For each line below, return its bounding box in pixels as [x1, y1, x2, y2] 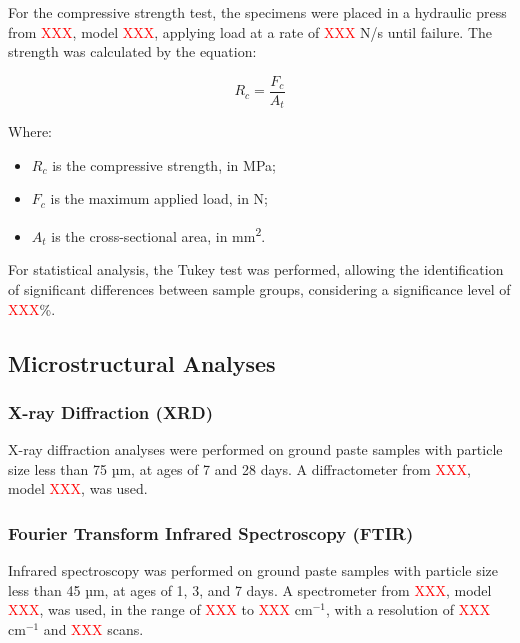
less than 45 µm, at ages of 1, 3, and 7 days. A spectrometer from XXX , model [8, 579, 492, 600]
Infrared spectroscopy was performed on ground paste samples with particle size [8, 560, 499, 581]
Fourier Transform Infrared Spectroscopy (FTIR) [8, 520, 414, 545]
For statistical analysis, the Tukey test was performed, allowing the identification [8, 259, 504, 280]
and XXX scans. [43, 618, 144, 639]
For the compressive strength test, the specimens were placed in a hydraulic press [8, 2, 507, 22]
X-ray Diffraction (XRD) [8, 399, 213, 424]
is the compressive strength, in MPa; [52, 154, 276, 175]
